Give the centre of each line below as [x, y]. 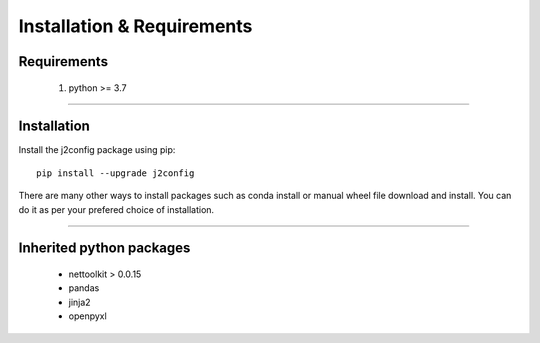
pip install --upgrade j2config [115, 173]
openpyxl [87, 316]
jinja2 [79, 302]
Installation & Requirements [135, 26]
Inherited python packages [104, 248]
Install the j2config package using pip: [97, 150]
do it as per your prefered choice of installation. [116, 209]
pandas [84, 288]
